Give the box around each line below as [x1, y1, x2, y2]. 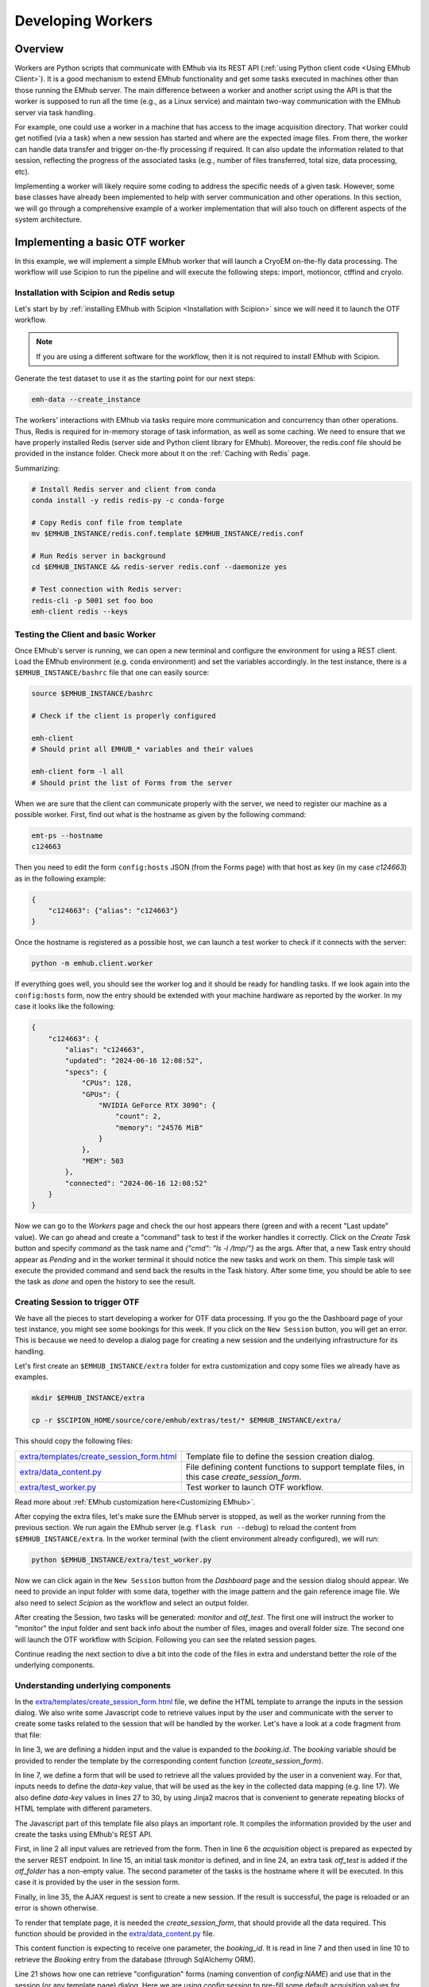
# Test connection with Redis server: [31, 585, 183, 594]
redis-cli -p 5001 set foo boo [31, 596, 154, 605]
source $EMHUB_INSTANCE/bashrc [31, 689, 154, 699]
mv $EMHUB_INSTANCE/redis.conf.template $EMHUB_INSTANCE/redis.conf [31, 529, 304, 538]
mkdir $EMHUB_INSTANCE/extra [31, 1393, 145, 1403]
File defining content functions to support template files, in [185, 1461, 405, 1472]
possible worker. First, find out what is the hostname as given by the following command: [14, 809, 307, 819]
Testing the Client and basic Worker [14, 629, 157, 640]
